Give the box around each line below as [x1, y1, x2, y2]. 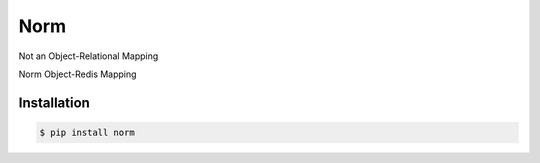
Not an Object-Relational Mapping [18, 50, 159, 62]
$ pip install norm [39, 126, 135, 138]
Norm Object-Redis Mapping [18, 68, 137, 80]
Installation [18, 94, 90, 111]
